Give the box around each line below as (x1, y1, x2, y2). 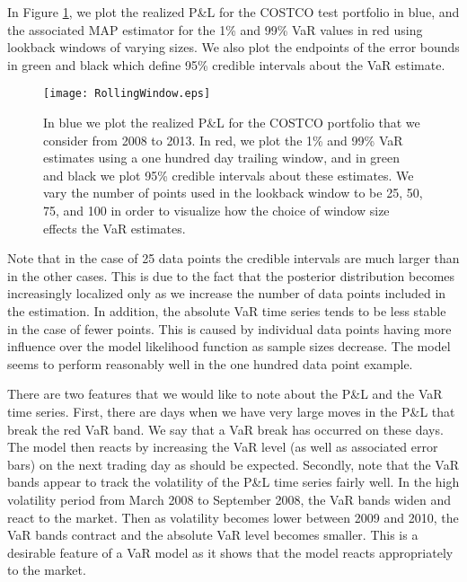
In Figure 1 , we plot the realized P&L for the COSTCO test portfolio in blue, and (7, 3, 460, 21)
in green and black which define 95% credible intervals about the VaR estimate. (7, 55, 445, 74)
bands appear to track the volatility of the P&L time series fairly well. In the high (7, 472, 460, 491)
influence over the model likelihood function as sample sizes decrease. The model (7, 337, 451, 356)
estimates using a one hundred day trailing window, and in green (43, 148, 401, 167)
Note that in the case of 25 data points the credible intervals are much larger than (7, 249, 460, 268)
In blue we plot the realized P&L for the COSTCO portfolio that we (43, 113, 420, 132)
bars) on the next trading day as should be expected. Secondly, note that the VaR (7, 454, 459, 473)
